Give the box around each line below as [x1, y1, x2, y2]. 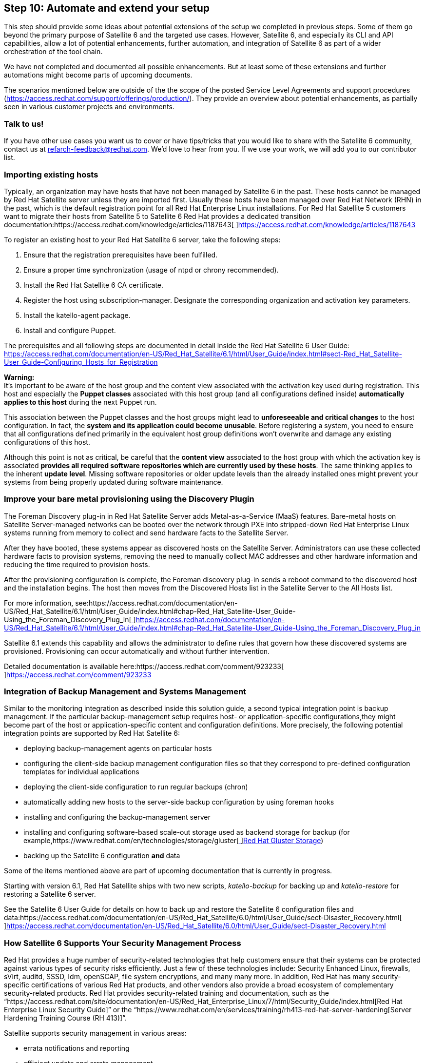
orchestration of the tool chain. [4, 47, 103, 56]
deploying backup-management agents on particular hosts [23, 744, 212, 753]
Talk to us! [4, 118, 44, 129]
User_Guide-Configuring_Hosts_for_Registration [4, 357, 158, 366]
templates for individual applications [23, 768, 139, 776]
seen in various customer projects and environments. [4, 102, 174, 111]
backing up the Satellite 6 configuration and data [23, 851, 180, 860]
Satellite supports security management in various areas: [4, 1029, 187, 1038]
